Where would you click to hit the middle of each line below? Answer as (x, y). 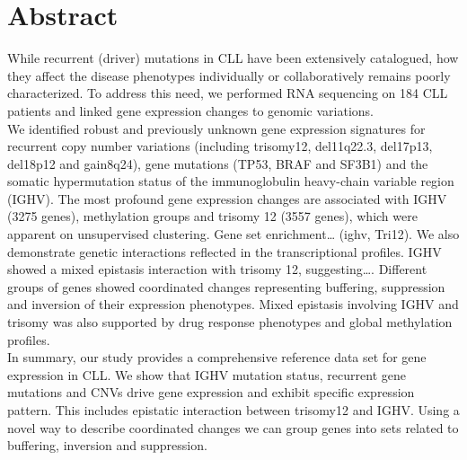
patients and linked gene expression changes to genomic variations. (191, 110)
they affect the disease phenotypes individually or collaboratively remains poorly (229, 75)
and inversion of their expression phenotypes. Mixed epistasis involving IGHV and (233, 304)
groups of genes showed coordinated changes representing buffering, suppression (226, 286)
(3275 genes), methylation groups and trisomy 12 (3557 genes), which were (212, 216)
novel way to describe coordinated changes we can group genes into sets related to (233, 427)
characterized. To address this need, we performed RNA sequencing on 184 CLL (228, 93)
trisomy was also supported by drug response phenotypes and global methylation (230, 322)
